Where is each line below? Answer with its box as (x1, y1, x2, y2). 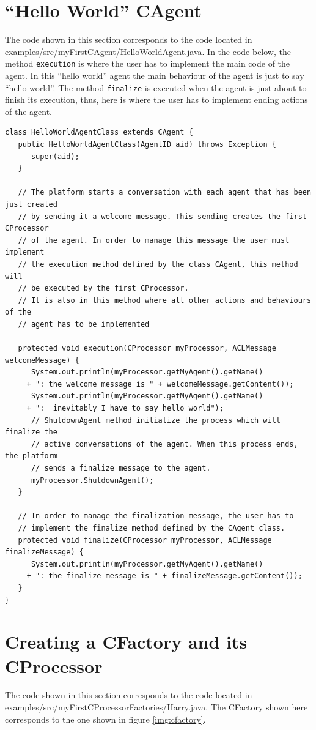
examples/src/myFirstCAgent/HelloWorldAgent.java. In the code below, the (5, 45, 291, 58)
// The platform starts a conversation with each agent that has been (18, 188, 312, 197)
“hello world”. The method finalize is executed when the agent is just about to (5, 81, 307, 94)
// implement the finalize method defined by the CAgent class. (18, 524, 285, 532)
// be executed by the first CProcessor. (18, 284, 189, 293)
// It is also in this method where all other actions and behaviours (18, 296, 312, 305)
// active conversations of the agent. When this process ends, (31, 439, 298, 449)
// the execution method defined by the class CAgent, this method (18, 259, 298, 269)
